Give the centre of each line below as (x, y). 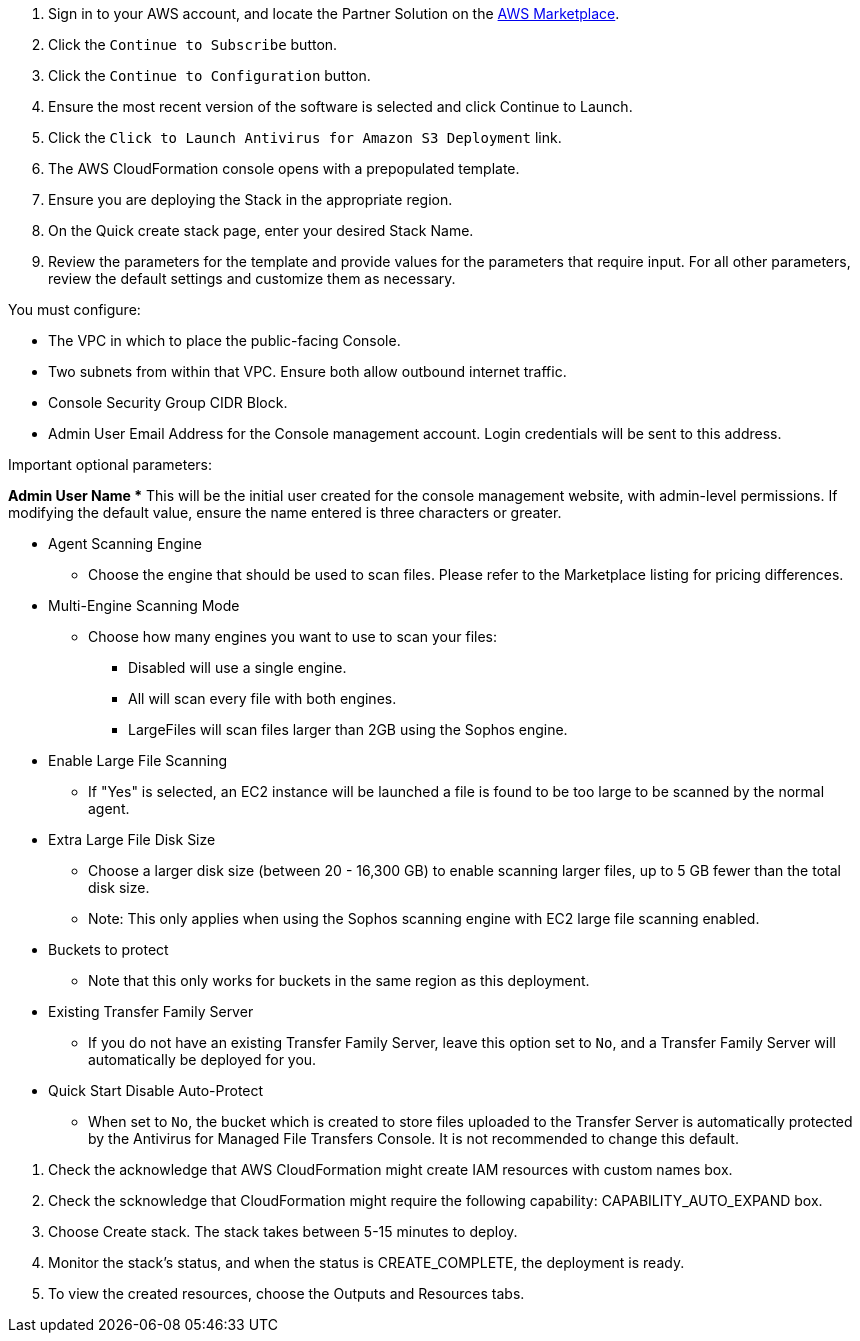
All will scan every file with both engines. (262, 698)
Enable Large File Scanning (138, 760)
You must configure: (74, 309)
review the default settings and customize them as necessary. (252, 278)
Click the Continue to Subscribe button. (193, 44)
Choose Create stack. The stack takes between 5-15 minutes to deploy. (283, 1231)
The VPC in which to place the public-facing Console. (224, 340)
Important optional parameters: (110, 464)
